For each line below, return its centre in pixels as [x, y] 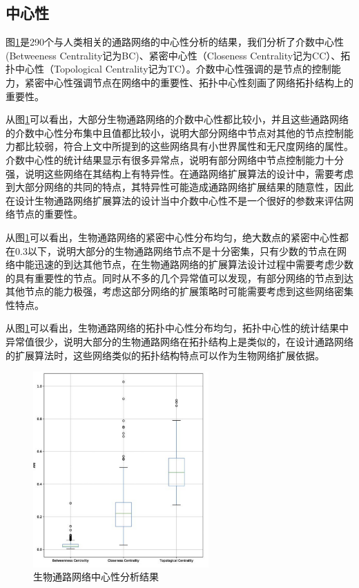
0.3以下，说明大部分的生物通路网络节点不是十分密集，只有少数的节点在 [176, 250]
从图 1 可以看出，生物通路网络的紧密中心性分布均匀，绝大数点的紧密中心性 [172, 237]
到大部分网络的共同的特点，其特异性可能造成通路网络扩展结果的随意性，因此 [179, 187]
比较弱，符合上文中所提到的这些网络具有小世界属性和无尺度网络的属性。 [189, 146]
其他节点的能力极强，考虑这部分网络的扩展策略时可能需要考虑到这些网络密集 [179, 291]
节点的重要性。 [49, 214]
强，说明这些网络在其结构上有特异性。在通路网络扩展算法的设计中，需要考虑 [179, 173]
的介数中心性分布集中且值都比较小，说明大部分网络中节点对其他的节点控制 [175, 132]
